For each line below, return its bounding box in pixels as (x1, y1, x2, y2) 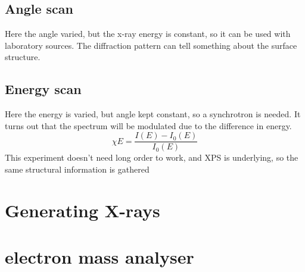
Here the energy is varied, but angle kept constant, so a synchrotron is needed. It (5, 108, 301, 120)
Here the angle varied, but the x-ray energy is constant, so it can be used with (5, 27, 291, 40)
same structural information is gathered (5, 163, 150, 176)
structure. (5, 51, 41, 63)
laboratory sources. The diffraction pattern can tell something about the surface (5, 39, 297, 51)
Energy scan (5, 80, 82, 98)
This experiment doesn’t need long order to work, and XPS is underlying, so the (5, 151, 298, 164)
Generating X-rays (5, 198, 160, 222)
